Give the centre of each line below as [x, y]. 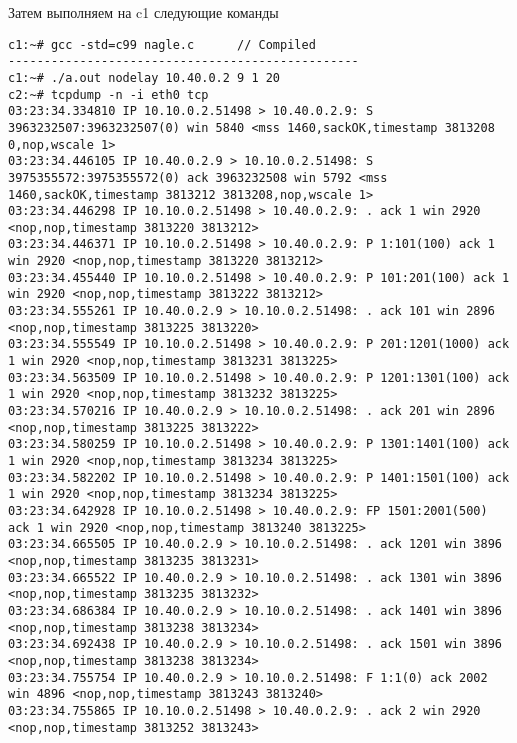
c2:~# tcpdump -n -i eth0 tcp [108, 94]
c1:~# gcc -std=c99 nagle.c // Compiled [162, 44]
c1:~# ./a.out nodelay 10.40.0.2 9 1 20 [144, 77]
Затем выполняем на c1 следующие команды [143, 12]
